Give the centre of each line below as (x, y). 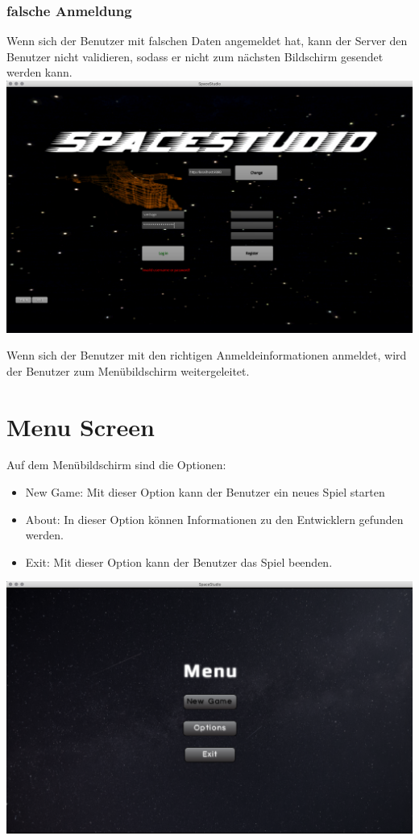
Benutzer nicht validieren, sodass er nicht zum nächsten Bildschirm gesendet (195, 56)
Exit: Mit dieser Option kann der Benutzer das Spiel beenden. (179, 561)
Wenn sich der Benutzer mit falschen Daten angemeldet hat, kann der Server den (207, 41)
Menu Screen (81, 426)
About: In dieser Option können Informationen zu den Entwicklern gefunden (214, 519)
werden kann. (39, 72)
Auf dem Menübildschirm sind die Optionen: (116, 465)
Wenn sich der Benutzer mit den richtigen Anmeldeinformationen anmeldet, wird (207, 355)
